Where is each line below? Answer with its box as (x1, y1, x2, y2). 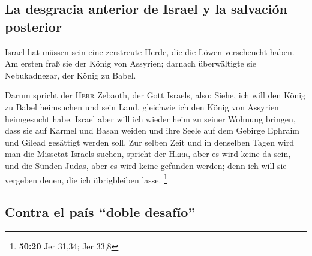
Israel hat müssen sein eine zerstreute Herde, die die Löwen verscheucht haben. (5, 45, 295, 58)
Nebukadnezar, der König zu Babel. (5, 68, 136, 81)
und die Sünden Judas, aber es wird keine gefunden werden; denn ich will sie (5, 159, 287, 171)
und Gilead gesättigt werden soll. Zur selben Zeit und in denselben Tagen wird (5, 135, 294, 148)
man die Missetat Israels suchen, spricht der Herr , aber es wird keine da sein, (5, 147, 291, 160)
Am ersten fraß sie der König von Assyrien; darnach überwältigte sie (5, 57, 257, 70)
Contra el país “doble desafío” (5, 203, 196, 221)
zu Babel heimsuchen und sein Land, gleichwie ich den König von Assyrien (5, 100, 279, 113)
